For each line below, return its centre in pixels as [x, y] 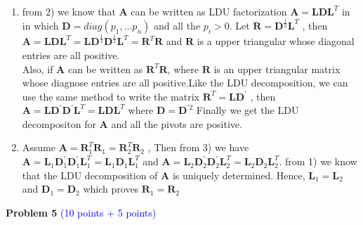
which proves [111, 189]
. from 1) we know [318, 161]
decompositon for [59, 123]
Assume [39, 147]
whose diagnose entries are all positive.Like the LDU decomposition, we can [185, 83]
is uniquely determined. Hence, [239, 175]
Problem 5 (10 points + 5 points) [81, 212]
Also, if [38, 69]
